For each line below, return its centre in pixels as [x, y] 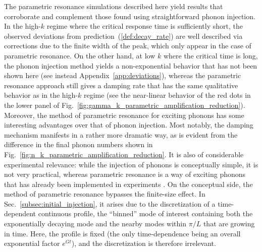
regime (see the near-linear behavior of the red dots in [167, 95]
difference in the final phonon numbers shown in [78, 144]
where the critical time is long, [211, 55]
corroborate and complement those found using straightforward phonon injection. [130, 16]
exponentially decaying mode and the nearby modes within [95, 224]
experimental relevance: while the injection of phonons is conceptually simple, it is [131, 164]
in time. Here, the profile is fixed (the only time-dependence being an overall [122, 233]
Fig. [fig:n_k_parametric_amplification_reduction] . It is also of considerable [124, 154]
